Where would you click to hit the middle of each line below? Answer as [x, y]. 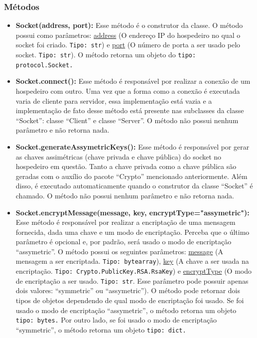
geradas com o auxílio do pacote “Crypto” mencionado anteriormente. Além [131, 176]
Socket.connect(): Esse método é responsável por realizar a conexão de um [133, 81]
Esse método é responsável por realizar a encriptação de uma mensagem [126, 222]
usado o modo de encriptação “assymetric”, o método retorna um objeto [126, 310]
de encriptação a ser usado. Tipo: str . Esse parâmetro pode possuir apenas [132, 280]
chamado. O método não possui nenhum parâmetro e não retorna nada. [125, 195]
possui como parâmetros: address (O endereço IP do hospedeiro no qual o [128, 35]
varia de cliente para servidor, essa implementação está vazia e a [114, 100]
